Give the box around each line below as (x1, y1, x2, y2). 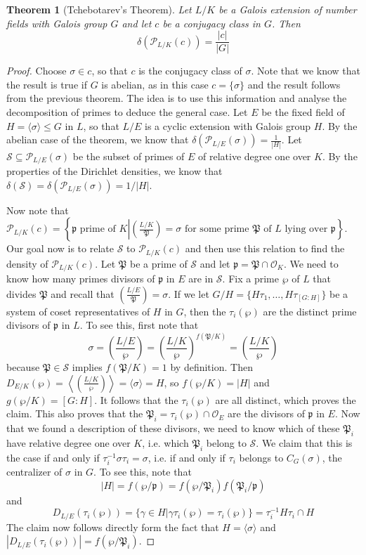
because (6, 360, 40, 374)
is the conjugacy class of (138, 63, 242, 78)
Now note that (6, 202, 69, 217)
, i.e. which (142, 436, 189, 450)
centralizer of (6, 464, 63, 479)
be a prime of (129, 256, 188, 270)
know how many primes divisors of (6, 271, 155, 286)
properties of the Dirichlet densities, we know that (6, 163, 223, 178)
